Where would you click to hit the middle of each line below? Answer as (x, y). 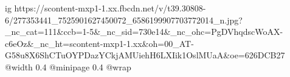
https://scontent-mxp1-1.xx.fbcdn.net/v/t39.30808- (110, 8)
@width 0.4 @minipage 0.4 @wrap (68, 66)
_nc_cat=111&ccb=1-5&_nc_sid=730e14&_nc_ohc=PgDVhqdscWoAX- (144, 32)
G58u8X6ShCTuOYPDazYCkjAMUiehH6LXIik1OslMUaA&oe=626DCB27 (145, 55)
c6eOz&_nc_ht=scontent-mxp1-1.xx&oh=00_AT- (99, 43)
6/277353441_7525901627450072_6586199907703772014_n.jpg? (124, 20)
